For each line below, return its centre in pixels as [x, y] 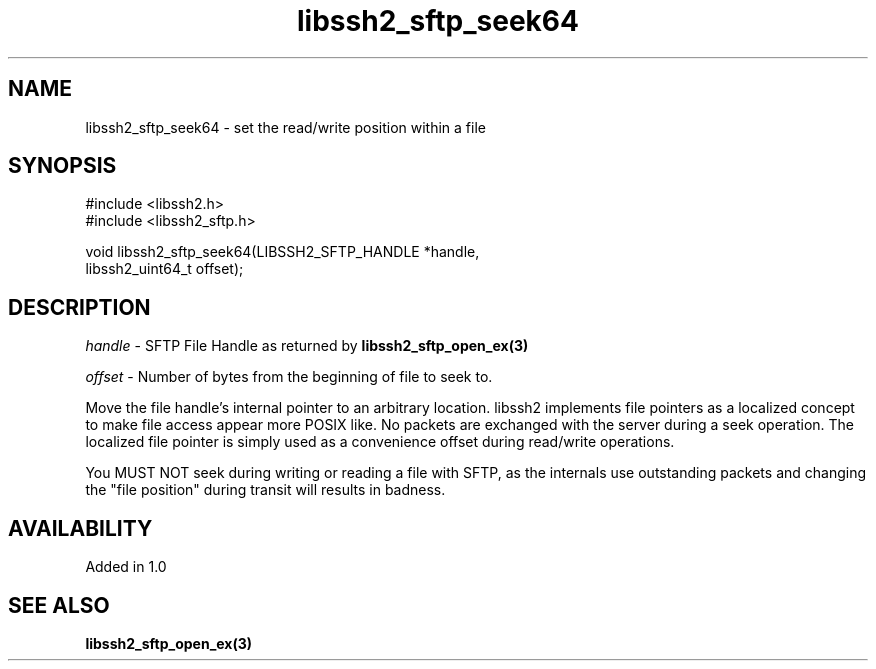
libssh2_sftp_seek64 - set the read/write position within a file [285, 127]
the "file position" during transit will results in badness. [265, 490]
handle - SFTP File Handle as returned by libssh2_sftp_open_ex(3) [307, 346]
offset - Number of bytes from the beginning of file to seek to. [289, 377]
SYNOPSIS [62, 166]
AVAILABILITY [80, 528]
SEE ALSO [59, 605]
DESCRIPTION [79, 307]
